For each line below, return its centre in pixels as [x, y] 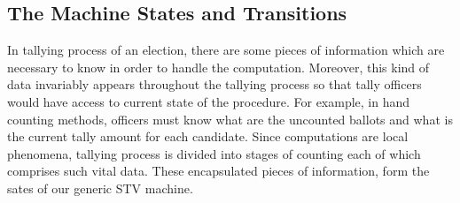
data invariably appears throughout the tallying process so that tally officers [214, 84]
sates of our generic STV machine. [100, 188]
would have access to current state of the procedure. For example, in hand [209, 101]
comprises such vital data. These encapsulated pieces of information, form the [218, 171]
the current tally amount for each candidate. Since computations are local [208, 136]
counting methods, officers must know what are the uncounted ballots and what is [230, 119]
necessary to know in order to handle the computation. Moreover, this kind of [218, 67]
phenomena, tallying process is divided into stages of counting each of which [214, 153]
